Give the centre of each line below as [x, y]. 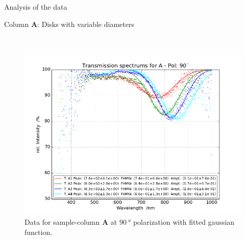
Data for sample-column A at [71, 222]
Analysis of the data [36, 7]
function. [39, 232]
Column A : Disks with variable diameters [69, 24]
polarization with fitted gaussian [184, 222]
